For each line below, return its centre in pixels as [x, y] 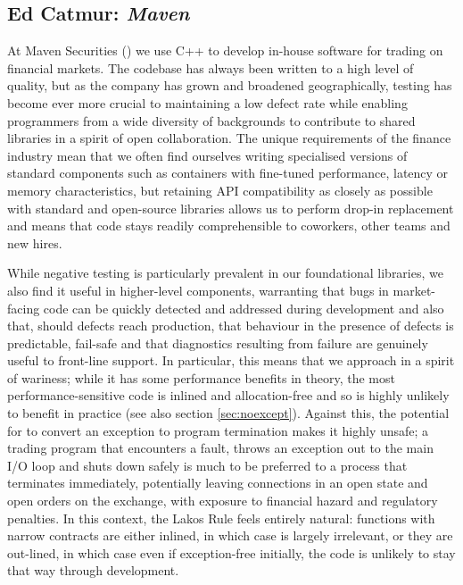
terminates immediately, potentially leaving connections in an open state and [218, 483]
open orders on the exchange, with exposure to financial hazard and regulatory [223, 501]
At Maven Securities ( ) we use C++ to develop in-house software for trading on [225, 50]
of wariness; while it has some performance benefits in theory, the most [201, 377]
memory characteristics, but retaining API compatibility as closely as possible [220, 190]
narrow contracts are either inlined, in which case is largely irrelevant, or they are [230, 535]
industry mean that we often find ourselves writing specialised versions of [207, 155]
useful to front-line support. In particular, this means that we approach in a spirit [231, 360]
